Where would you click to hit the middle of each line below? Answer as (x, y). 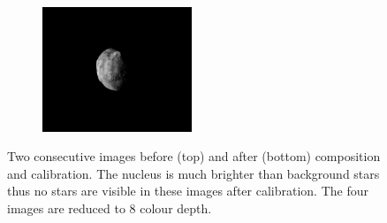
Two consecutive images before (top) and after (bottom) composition (194, 156)
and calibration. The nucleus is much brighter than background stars (193, 173)
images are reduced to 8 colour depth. (110, 208)
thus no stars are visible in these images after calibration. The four (188, 191)
